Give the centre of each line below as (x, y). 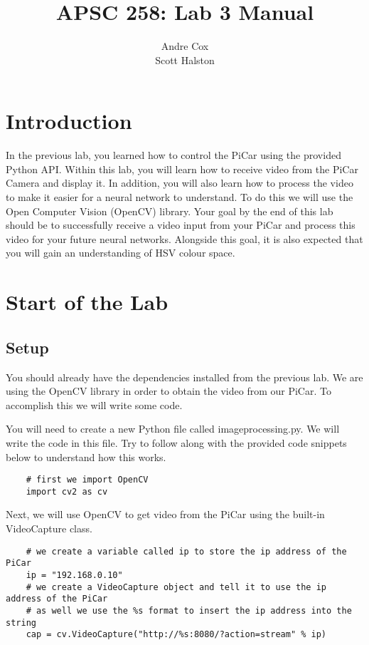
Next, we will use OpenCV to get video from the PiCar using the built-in (165, 514)
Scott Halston (185, 60)
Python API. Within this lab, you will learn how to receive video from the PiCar (182, 169)
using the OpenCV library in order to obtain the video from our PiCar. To (169, 391)
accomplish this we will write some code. (94, 404)
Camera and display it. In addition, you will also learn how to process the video (180, 183)
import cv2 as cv (67, 491)
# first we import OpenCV (87, 480)
